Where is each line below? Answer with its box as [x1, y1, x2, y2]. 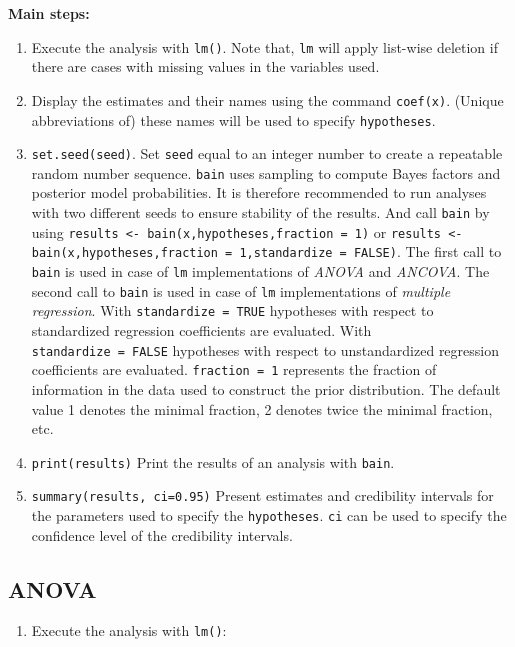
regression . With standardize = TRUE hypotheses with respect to [31, 300, 434, 321]
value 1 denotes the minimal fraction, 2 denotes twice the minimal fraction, [31, 398, 493, 419]
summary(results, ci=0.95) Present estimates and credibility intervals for [31, 485, 494, 506]
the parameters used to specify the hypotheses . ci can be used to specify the [31, 505, 507, 525]
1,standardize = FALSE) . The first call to [239, 241, 502, 262]
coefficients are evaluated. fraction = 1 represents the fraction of [31, 359, 437, 380]
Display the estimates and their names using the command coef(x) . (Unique [31, 89, 504, 110]
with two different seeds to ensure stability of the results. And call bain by [31, 202, 490, 223]
